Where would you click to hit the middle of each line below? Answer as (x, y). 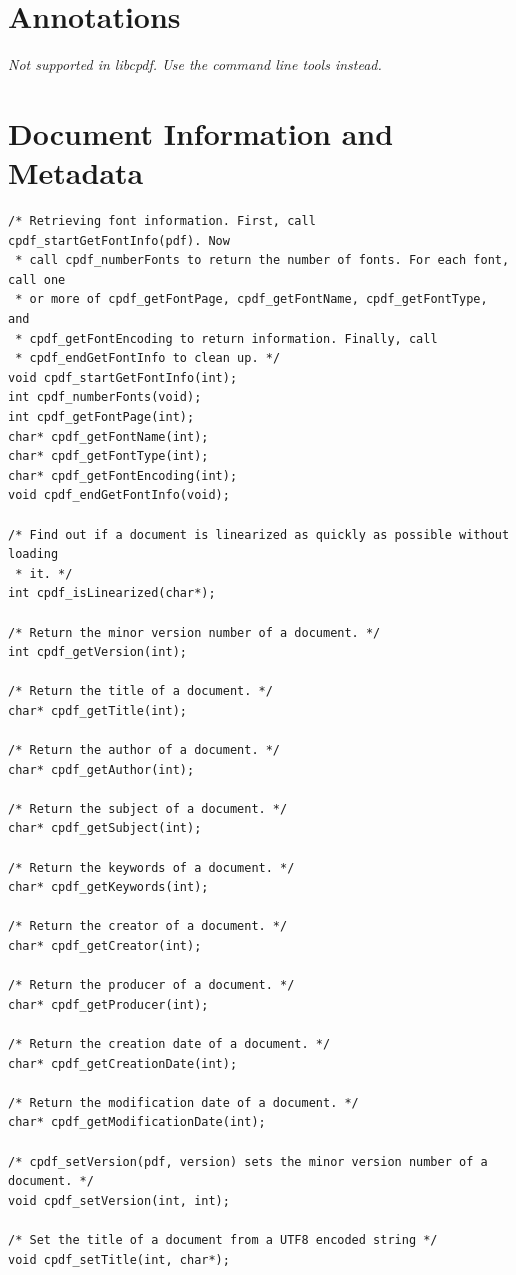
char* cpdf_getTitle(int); (97, 710)
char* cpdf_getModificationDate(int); (137, 1122)
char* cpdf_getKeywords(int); (108, 887)
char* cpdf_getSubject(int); (105, 828)
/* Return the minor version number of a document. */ (194, 632)
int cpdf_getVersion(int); (97, 652)
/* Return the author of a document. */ (144, 750)
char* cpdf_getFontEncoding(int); (123, 475)
